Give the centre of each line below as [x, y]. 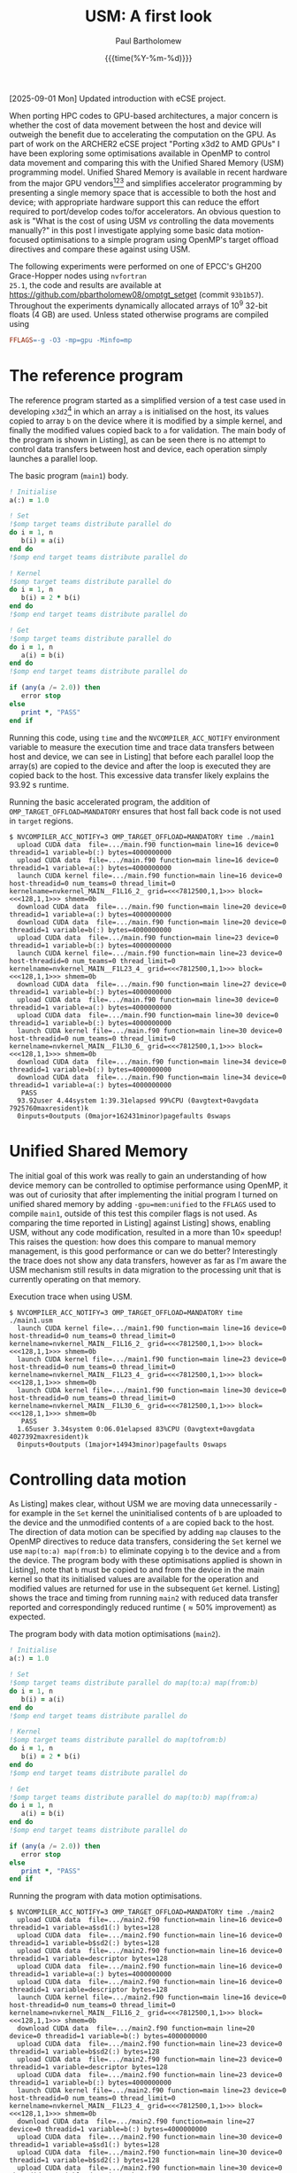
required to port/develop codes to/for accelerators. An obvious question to [145, 211]
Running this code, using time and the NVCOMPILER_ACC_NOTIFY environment [145, 737]
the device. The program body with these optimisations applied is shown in [146, 1561]
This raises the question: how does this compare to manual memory [133, 1242]
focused [24, 239]
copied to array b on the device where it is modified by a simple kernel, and [146, 421]
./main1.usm [31, 1320]
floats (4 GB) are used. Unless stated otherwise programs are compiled [139, 315]
